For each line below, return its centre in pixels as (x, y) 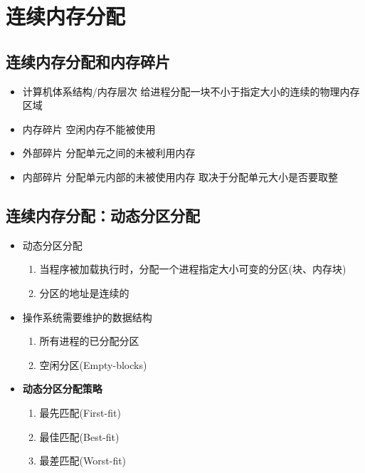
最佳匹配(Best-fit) (79, 436)
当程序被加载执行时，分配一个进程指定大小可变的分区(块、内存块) (193, 269)
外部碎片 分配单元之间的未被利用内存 (109, 153)
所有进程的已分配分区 (89, 341)
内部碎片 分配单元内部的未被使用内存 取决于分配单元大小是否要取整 (180, 176)
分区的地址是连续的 (84, 292)
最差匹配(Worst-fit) (83, 461)
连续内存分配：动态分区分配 (103, 215)
